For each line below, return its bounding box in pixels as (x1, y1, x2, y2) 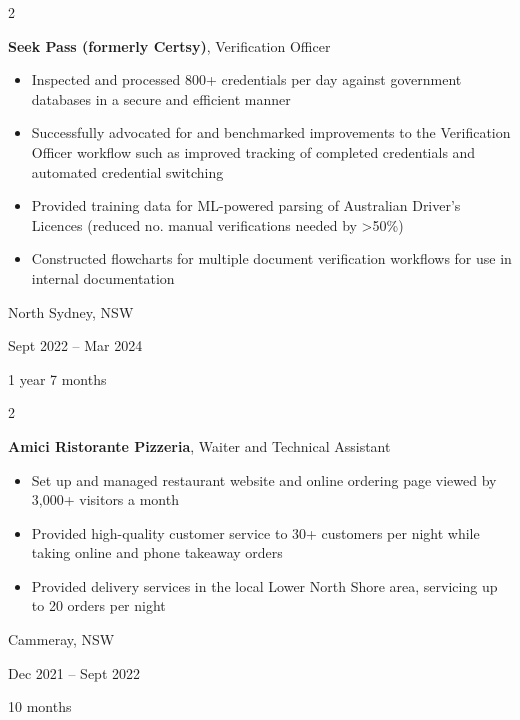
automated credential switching (31, 161, 224, 182)
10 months (8, 696, 72, 717)
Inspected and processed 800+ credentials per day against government (31, 69, 462, 90)
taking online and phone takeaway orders (31, 542, 283, 563)
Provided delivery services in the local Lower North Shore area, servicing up (31, 575, 498, 596)
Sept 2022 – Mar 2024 (8, 335, 143, 356)
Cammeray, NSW (8, 629, 115, 650)
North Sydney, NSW (8, 301, 134, 322)
